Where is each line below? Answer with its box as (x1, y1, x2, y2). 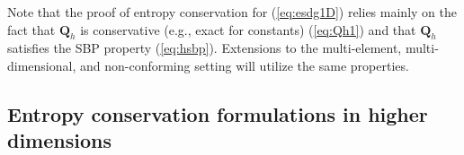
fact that (7, 20, 56, 39)
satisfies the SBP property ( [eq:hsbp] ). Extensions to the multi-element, (7, 39, 402, 57)
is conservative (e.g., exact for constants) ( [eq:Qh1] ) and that (80, 20, 416, 39)
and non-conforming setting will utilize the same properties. (79, 56, 409, 74)
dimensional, (7, 56, 76, 74)
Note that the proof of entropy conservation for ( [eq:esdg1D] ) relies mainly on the (7, 3, 457, 21)
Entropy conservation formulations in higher (7, 99, 428, 127)
